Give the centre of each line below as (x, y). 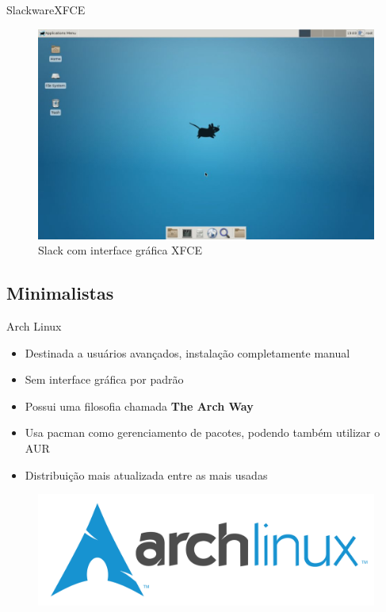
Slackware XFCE (46, 10)
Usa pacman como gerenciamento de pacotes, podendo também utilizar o (203, 432)
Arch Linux (34, 325)
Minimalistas (60, 293)
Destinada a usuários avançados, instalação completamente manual (187, 352)
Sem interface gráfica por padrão (104, 379)
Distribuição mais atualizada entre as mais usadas (146, 474)
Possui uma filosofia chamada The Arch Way (139, 405)
